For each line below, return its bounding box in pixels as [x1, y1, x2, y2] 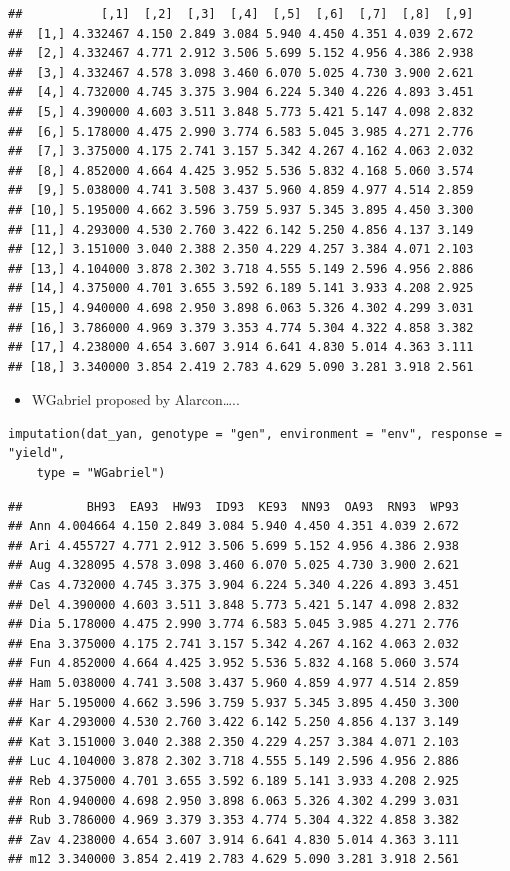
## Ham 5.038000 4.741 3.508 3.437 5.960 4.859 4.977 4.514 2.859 [8, 676, 460, 690]
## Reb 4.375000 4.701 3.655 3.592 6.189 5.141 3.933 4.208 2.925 [8, 773, 460, 788]
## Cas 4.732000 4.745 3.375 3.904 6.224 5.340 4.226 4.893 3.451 [8, 578, 460, 593]
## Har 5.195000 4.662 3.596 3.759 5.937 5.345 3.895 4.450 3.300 [8, 695, 460, 710]
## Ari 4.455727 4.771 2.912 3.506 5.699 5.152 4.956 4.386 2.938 [8, 538, 460, 553]
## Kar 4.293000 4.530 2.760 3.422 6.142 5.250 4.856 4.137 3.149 [8, 715, 460, 730]
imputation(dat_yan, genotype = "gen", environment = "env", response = [8, 426, 502, 441]
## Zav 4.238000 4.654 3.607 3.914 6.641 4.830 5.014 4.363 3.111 [8, 832, 460, 847]
